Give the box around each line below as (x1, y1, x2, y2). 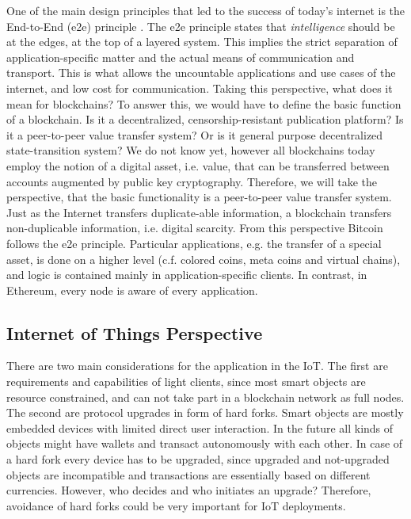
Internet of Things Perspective (6, 320, 263, 345)
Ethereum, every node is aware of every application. (6, 281, 258, 298)
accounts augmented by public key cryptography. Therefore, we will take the (6, 173, 378, 189)
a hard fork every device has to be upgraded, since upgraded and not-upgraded (6, 451, 390, 467)
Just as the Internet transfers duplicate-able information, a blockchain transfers (6, 204, 392, 220)
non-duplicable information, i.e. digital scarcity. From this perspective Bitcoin (6, 219, 383, 236)
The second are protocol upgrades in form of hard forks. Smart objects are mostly (6, 404, 404, 421)
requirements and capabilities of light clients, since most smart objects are (6, 373, 366, 390)
